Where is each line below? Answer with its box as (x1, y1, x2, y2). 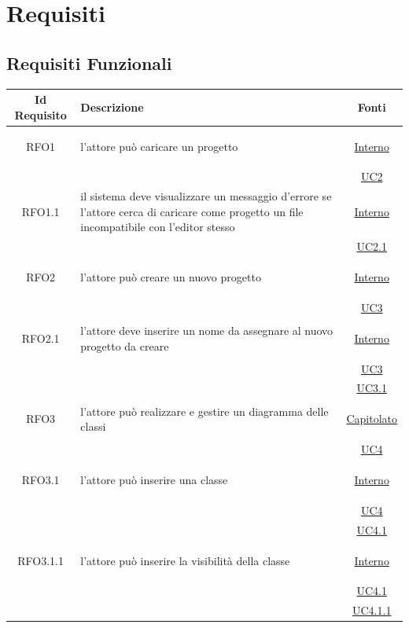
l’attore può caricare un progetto (80, 138, 238, 154)
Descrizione (80, 98, 144, 115)
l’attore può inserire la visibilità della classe (80, 552, 290, 568)
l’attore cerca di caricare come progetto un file (80, 203, 304, 219)
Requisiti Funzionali (6, 50, 172, 75)
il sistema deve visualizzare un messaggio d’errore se (80, 188, 332, 204)
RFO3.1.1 (17, 552, 64, 568)
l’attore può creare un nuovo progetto (80, 269, 261, 285)
